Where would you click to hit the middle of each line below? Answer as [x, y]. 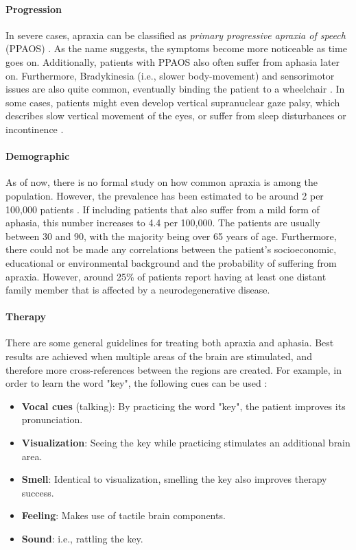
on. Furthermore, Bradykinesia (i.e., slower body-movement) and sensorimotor [170, 75]
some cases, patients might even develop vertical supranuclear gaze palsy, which [173, 102]
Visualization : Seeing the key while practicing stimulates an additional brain [186, 443]
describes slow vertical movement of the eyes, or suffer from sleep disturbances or [176, 116]
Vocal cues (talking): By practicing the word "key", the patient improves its [183, 406]
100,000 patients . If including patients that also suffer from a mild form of [163, 209]
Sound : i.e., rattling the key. [82, 539]
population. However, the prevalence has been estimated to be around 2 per [165, 195]
